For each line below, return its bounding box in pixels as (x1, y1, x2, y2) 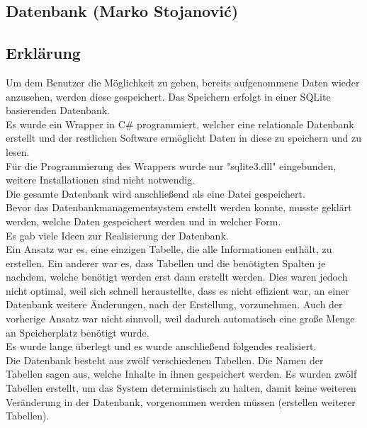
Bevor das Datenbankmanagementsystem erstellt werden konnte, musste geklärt (6, 200, 352, 215)
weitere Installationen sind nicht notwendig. (6, 172, 195, 187)
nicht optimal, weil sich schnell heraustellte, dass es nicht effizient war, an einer (6, 283, 349, 298)
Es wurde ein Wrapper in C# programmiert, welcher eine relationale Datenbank (6, 116, 354, 131)
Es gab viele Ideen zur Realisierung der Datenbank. (6, 227, 229, 242)
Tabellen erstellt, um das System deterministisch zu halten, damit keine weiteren (6, 381, 356, 395)
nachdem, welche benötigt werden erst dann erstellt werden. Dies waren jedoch (6, 269, 348, 284)
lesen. (6, 144, 30, 159)
